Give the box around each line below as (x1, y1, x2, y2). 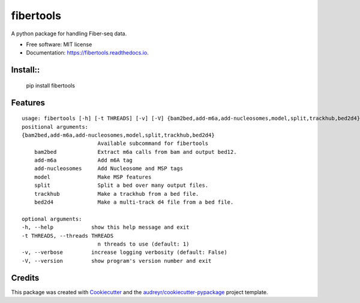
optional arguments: (22, 216, 82, 222)
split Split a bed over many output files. (34, 182, 209, 189)
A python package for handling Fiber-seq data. (11, 30, 127, 37)
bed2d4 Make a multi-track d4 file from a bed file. (34, 199, 234, 206)
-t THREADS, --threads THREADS (22, 232, 114, 239)
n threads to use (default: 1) (97, 241, 190, 247)
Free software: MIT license (26, 41, 92, 48)
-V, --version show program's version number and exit (22, 257, 212, 264)
